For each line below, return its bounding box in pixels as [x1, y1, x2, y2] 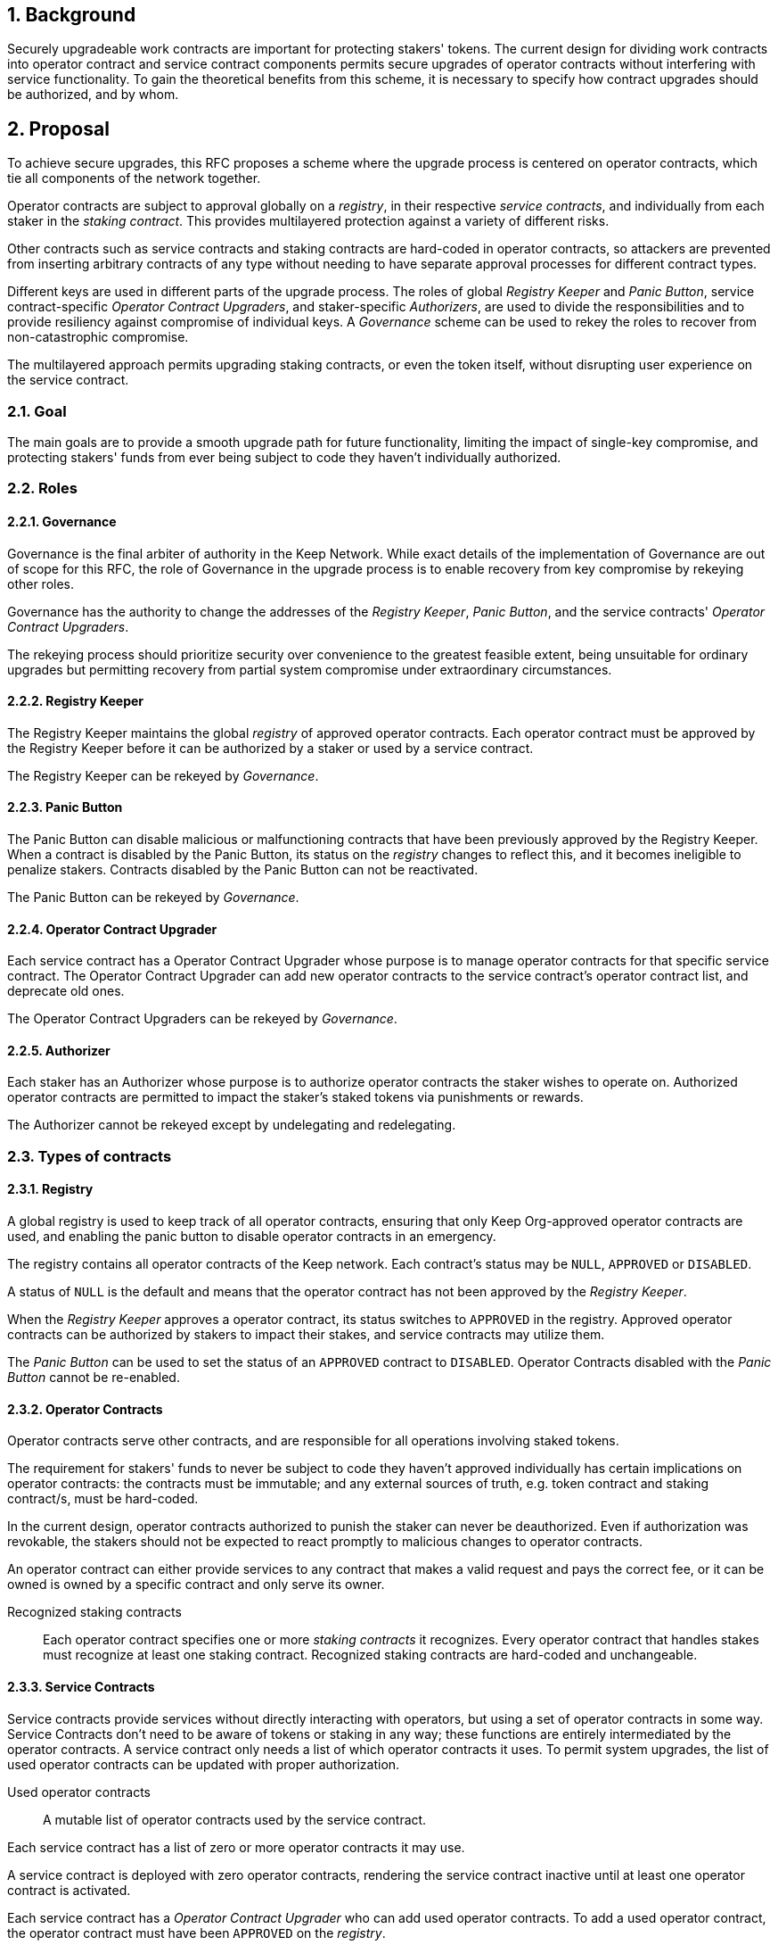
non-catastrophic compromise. [7, 329, 189, 345]
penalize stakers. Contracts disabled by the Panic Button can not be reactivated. [7, 862, 479, 878]
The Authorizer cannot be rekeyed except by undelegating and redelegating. [7, 1117, 456, 1133]
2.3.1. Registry [7, 1181, 94, 1197]
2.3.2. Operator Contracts [7, 1401, 163, 1417]
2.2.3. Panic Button [7, 799, 123, 815]
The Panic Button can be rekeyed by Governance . [7, 890, 299, 906]
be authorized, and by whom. [7, 87, 179, 103]
